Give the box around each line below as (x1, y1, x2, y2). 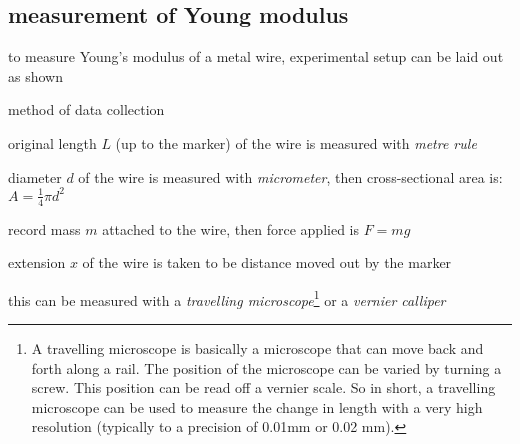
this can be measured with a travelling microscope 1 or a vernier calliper (8, 286, 446, 310)
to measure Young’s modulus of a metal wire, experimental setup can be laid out (8, 46, 504, 67)
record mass (8, 218, 81, 239)
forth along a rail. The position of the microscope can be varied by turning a (31, 357, 502, 378)
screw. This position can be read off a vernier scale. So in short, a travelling (31, 377, 496, 398)
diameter (8, 166, 62, 187)
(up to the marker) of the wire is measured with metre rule (115, 132, 477, 153)
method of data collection (8, 99, 165, 120)
